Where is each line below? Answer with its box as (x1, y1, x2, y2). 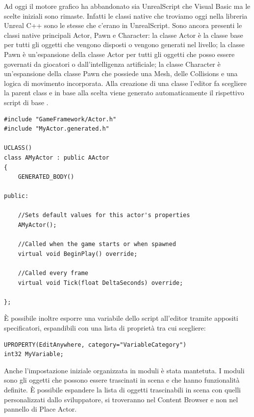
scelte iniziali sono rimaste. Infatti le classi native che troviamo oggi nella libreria (4, 10, 248, 21)
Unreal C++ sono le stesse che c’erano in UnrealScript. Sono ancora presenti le (4, 20, 242, 30)
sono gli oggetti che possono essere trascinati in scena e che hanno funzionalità (4, 375, 240, 385)
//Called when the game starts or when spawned (18, 241, 176, 248)
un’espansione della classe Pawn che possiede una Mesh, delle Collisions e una (4, 68, 238, 79)
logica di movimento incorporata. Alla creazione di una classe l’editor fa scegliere (4, 78, 247, 88)
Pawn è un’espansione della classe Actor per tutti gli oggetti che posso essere (4, 49, 235, 59)
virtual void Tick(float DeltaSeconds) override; (18, 279, 183, 286)
